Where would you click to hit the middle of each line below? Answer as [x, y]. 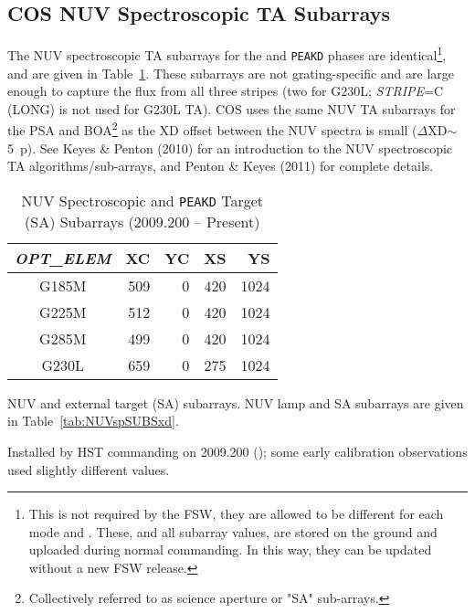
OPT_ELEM [63, 258]
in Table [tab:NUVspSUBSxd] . [93, 421]
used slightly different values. [89, 469]
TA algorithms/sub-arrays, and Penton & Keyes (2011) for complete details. [221, 166]
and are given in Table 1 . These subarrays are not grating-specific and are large [231, 73]
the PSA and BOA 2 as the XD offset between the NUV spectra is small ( [212, 128]
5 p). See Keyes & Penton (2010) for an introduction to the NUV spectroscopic [230, 148]
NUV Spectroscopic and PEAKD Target [142, 200]
